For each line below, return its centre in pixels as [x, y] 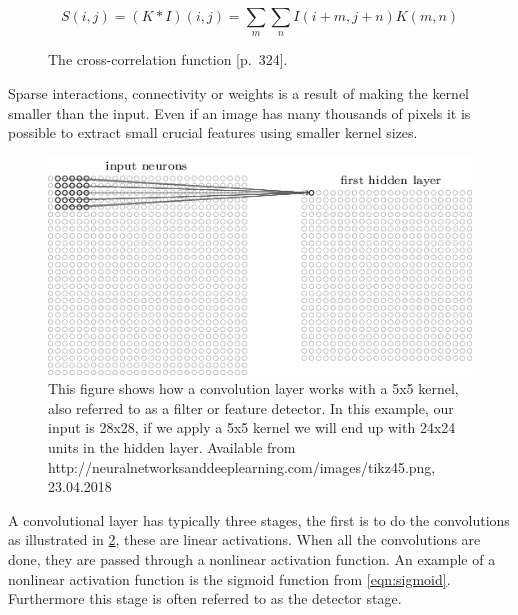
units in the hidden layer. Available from [172, 447]
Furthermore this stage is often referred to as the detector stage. [205, 598]
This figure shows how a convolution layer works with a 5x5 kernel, [253, 388]
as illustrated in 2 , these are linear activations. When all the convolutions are [244, 539]
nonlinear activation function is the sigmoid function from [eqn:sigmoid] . [229, 578]
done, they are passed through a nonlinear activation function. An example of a [252, 559]
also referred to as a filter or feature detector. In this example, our [251, 407]
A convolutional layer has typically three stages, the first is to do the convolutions [259, 519]
